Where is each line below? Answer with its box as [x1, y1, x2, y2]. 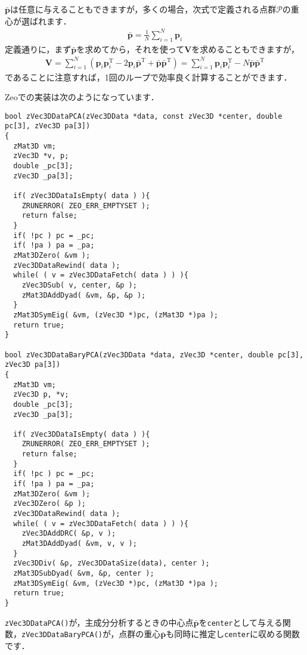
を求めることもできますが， [191, 42, 299, 55]
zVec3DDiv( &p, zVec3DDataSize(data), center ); [13, 559, 210, 568]
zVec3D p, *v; [13, 390, 69, 399]
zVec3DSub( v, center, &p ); [21, 280, 137, 289]
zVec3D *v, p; [13, 152, 69, 160]
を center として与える [199, 616, 283, 628]
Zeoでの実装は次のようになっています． [5, 91, 159, 103]
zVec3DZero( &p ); [13, 499, 86, 508]
